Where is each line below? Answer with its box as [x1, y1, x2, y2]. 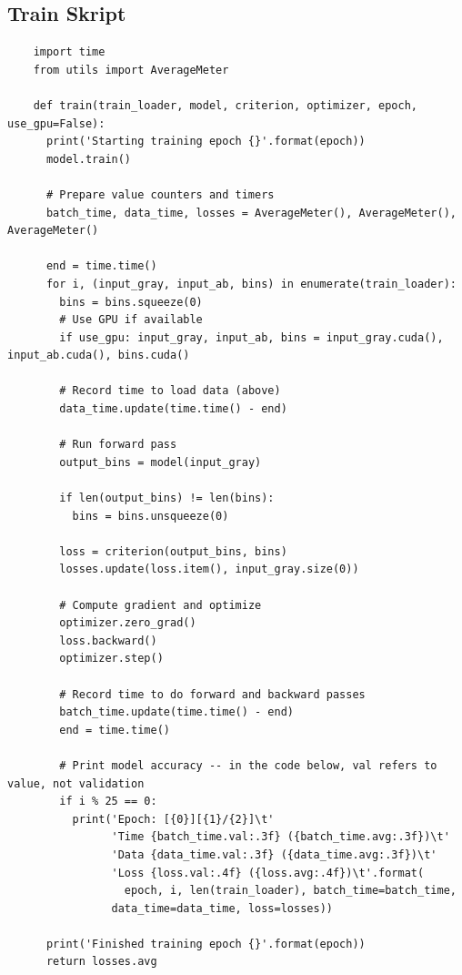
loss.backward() [59, 634, 157, 647]
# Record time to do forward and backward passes [59, 687, 366, 701]
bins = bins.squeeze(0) [59, 295, 203, 309]
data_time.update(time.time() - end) [59, 402, 287, 416]
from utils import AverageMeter [33, 63, 229, 76]
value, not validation [7, 777, 145, 790]
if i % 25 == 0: [59, 795, 157, 808]
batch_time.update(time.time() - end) [59, 706, 294, 719]
